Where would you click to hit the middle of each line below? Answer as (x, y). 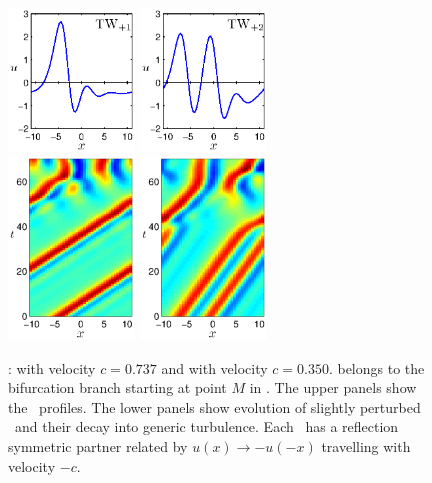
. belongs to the (376, 367)
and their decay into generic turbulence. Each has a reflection (206, 426)
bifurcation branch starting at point (117, 387)
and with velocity (214, 367)
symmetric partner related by (98, 445)
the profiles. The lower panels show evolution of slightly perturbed (214, 406)
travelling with (366, 445)
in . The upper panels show (333, 387)
